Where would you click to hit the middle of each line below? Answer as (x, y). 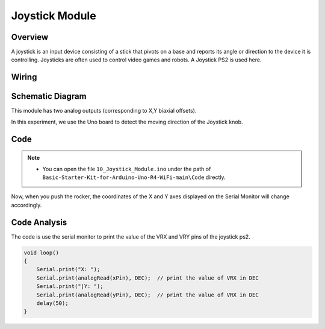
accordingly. (26, 205)
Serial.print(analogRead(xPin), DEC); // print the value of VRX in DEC (147, 278)
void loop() (42, 252)
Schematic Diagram (49, 96)
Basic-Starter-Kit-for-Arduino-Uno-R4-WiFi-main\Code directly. (134, 177)
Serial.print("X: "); (68, 269)
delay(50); (52, 303)
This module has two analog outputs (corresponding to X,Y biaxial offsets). (104, 111)
